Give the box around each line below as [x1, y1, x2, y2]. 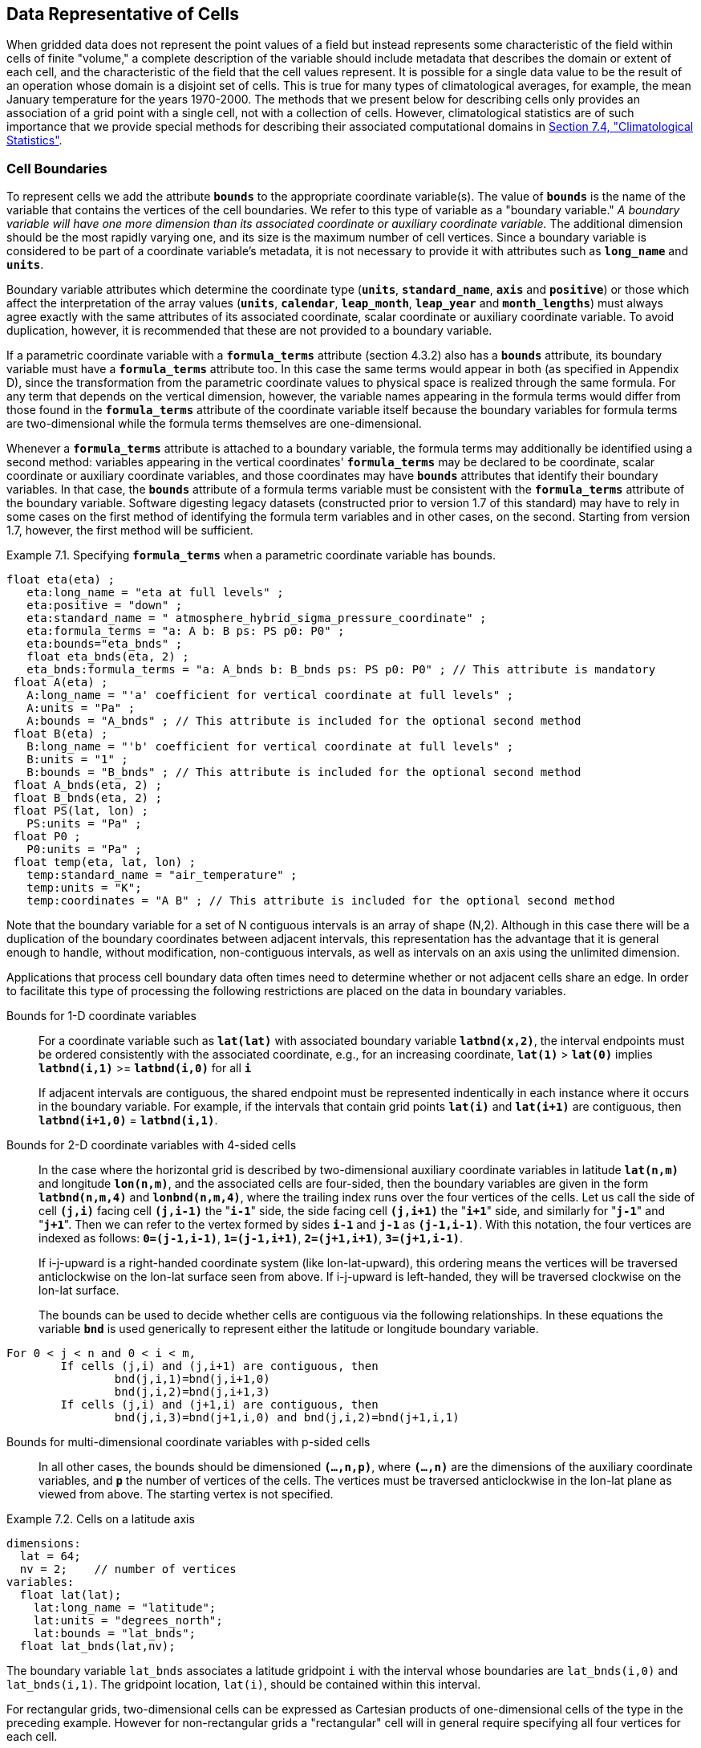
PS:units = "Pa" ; [26, 817, 142, 831]
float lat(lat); [19, 1588, 122, 1602]
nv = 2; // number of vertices [19, 1563, 237, 1576]
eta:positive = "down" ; [26, 599, 183, 612]
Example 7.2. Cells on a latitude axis [6, 1512, 195, 1526]
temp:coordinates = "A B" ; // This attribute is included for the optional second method [26, 894, 615, 908]
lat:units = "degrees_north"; [33, 1614, 223, 1628]
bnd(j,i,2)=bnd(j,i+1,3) [114, 1385, 270, 1399]
